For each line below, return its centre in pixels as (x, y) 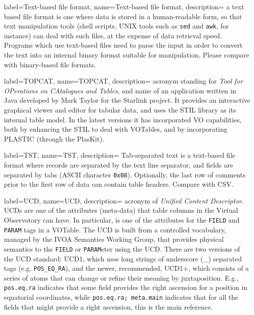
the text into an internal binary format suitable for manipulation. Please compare (127, 55)
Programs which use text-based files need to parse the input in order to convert (123, 45)
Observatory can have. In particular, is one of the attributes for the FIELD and (122, 220)
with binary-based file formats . (50, 64)
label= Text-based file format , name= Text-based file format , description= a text (124, 6)
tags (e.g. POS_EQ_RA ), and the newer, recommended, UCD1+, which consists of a (127, 268)
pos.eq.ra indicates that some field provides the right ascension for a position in (126, 287)
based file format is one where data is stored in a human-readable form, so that (123, 16)
